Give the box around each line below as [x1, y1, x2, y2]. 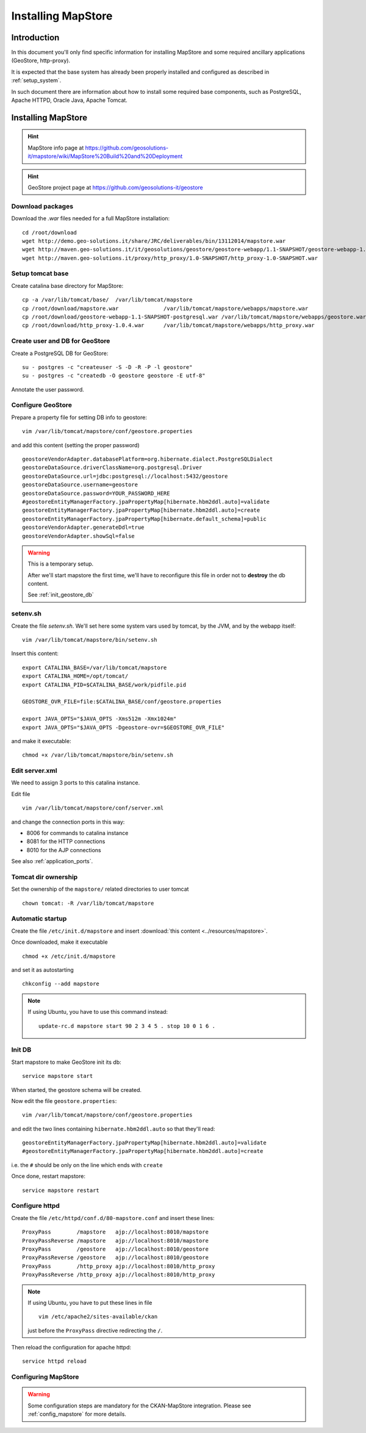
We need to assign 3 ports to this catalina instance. [11, 779, 140, 786]
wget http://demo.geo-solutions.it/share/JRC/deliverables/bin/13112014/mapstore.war [22, 237, 286, 244]
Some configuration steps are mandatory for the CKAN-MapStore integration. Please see [27, 1402, 251, 1409]
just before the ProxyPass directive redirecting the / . [27, 1327, 163, 1334]
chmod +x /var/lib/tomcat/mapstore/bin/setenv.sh [22, 752, 174, 759]
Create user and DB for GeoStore [11, 337, 110, 345]
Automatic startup [11, 914, 67, 923]
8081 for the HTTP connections [26, 838, 106, 845]
